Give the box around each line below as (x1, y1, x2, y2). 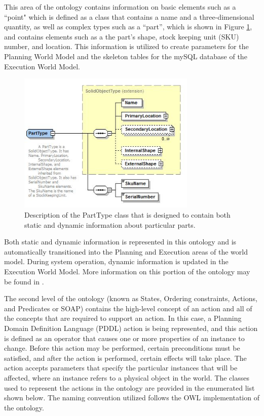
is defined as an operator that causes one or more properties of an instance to (4, 332, 245, 343)
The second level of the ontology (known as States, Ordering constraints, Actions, (4, 293, 257, 304)
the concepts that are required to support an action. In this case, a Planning (4, 313, 242, 323)
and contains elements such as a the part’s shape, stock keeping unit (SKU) (4, 31, 239, 41)
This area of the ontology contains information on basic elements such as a (4, 2, 236, 12)
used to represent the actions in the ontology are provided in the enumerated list (4, 382, 255, 393)
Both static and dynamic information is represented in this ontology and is (4, 236, 237, 247)
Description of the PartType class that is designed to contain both (24, 210, 231, 220)
